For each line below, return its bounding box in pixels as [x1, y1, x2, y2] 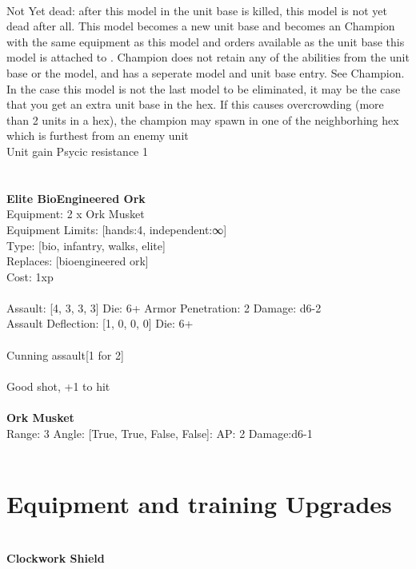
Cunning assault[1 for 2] [6, 346, 124, 363]
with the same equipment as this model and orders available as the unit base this [6, 33, 405, 50]
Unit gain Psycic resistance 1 [6, 142, 149, 159]
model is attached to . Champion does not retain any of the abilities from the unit [6, 49, 410, 66]
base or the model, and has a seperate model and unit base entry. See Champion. [6, 64, 405, 81]
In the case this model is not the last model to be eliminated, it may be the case [6, 80, 401, 97]
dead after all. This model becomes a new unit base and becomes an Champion [6, 18, 395, 34]
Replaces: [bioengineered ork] [6, 253, 149, 269]
